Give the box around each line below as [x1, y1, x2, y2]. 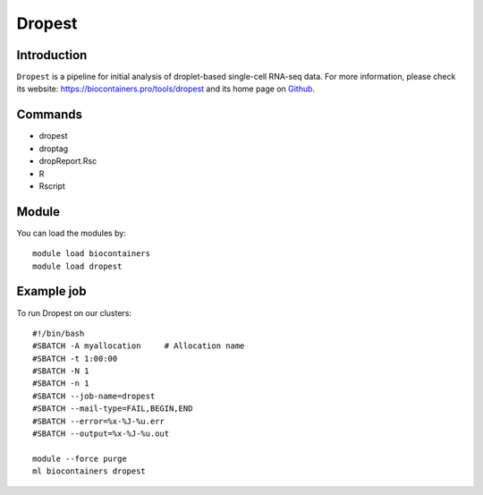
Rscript [38, 180, 66, 192]
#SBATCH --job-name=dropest [32, 390, 156, 401]
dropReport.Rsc [38, 156, 97, 166]
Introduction [16, 47, 88, 63]
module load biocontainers [32, 249, 151, 259]
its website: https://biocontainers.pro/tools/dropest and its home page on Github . [16, 83, 316, 94]
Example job [16, 284, 87, 299]
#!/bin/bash [32, 328, 85, 338]
